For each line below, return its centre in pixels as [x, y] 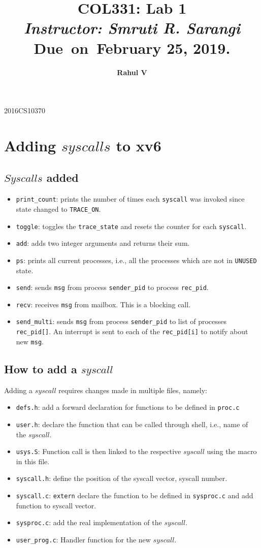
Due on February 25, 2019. [132, 47]
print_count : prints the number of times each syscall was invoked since [130, 199]
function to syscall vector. [56, 505]
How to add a [41, 368]
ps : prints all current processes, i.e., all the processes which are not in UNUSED [136, 260]
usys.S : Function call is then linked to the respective [99, 451]
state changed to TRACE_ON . [58, 208]
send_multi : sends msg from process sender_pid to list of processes [121, 321]
